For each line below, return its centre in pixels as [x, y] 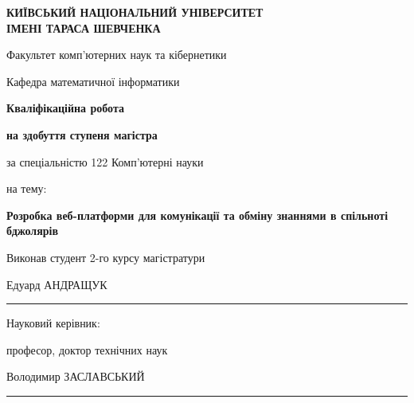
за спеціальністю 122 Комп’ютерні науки [105, 161]
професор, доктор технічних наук [87, 349]
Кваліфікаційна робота [65, 108]
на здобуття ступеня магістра [82, 134]
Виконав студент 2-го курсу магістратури [106, 257]
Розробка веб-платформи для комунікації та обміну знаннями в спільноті [197, 215]
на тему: [27, 188]
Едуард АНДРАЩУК [57, 284]
